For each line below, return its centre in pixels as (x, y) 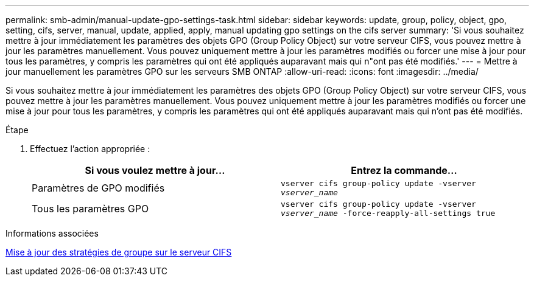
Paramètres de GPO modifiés (98, 188)
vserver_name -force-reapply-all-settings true (388, 213)
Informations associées (52, 233)
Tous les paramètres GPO (90, 209)
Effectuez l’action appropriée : (90, 149)
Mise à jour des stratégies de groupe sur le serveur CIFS (119, 252)
